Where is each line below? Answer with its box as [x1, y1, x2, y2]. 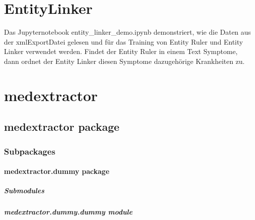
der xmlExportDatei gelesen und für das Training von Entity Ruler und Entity [4, 36, 243, 47]
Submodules [4, 185, 45, 196]
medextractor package [4, 119, 120, 134]
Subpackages [4, 145, 56, 157]
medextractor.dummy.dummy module [4, 207, 132, 217]
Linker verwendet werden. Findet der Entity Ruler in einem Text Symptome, [4, 46, 238, 56]
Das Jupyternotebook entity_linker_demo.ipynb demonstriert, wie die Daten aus [4, 27, 251, 37]
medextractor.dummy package [4, 166, 110, 176]
